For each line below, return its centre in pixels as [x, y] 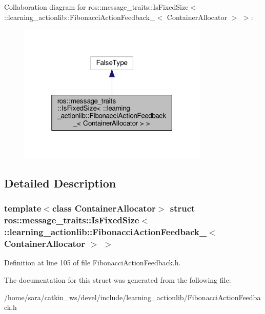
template [23, 208]
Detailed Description [60, 183]
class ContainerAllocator [104, 208]
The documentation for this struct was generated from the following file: [118, 279]
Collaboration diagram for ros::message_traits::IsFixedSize [96, 7]
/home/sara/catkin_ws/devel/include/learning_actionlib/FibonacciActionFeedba [132, 297]
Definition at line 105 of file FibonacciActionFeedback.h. [93, 263]
